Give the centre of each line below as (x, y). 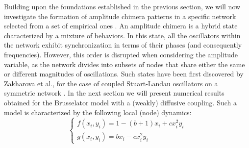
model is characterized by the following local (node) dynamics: (98, 112)
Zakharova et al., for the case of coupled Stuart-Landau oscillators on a (111, 83)
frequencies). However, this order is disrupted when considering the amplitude (121, 54)
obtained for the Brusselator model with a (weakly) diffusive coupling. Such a (121, 102)
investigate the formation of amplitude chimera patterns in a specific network (120, 16)
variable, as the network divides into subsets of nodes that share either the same (124, 64)
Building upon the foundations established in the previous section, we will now (122, 6)
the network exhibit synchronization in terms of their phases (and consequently (123, 45)
